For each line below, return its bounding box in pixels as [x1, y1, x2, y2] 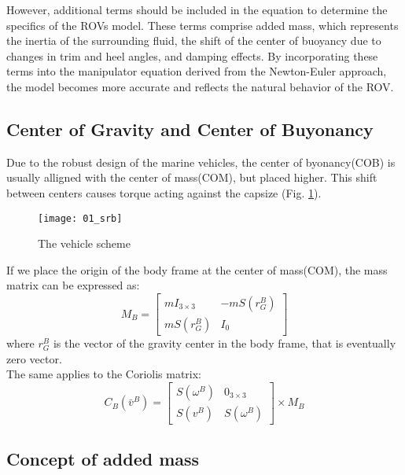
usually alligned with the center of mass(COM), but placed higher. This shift [6, 169, 377, 186]
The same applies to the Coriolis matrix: [6, 366, 202, 382]
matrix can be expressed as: [6, 277, 140, 293]
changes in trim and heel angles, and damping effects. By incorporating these [6, 47, 378, 64]
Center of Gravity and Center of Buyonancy [6, 116, 374, 141]
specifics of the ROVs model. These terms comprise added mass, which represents [6, 17, 399, 33]
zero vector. [6, 350, 62, 366]
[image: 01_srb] [38, 212, 123, 224]
